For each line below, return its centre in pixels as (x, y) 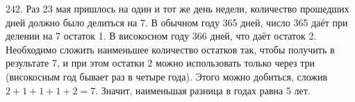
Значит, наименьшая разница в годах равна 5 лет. (206, 90)
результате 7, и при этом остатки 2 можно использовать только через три (160, 63)
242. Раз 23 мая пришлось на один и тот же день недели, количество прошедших (177, 8)
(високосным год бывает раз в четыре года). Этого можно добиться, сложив (167, 76)
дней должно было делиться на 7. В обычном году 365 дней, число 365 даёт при (177, 22)
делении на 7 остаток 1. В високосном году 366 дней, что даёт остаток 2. (161, 36)
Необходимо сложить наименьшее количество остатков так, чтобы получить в (170, 49)
